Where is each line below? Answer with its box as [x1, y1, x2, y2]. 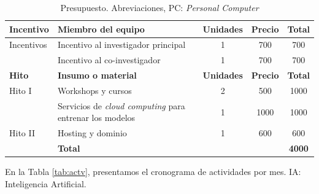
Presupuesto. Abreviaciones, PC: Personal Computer [60, 1, 259, 14]
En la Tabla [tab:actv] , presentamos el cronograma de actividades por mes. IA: [5, 165, 301, 178]
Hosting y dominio [57, 126, 127, 139]
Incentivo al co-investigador [57, 53, 161, 66]
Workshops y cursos [57, 83, 132, 96]
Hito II [9, 126, 35, 139]
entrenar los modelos [57, 111, 136, 124]
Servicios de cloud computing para [57, 99, 185, 112]
